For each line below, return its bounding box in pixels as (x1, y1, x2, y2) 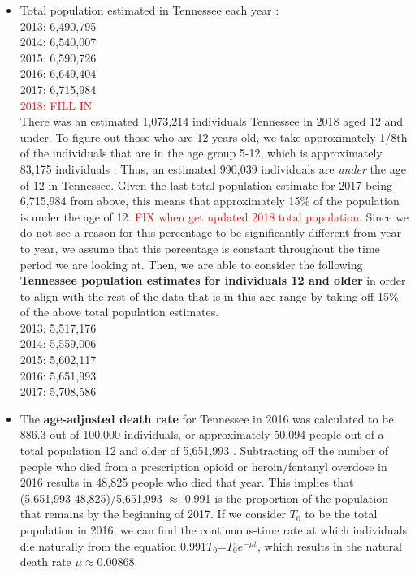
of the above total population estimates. (19, 303, 219, 320)
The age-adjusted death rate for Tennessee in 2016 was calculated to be (19, 410, 394, 427)
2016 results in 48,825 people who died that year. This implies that (19, 474, 354, 491)
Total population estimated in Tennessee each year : (19, 2, 279, 18)
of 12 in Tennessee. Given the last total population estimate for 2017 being (19, 176, 392, 193)
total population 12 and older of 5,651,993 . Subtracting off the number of (19, 442, 389, 459)
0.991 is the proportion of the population (184, 489, 388, 506)
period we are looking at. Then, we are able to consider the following (19, 255, 363, 272)
